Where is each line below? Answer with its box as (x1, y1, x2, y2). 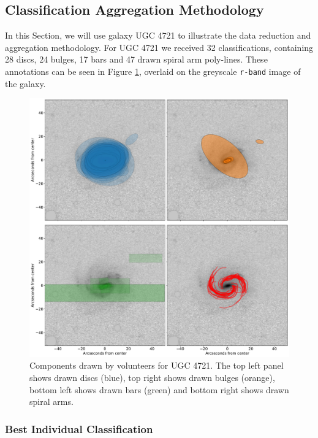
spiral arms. (29, 395, 74, 408)
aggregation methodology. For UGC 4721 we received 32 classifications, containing (5, 40, 314, 53)
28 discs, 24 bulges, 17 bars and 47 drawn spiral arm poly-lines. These (5, 53, 268, 66)
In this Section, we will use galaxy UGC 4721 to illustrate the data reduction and (5, 29, 311, 42)
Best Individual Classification (5, 421, 153, 436)
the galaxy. (5, 77, 46, 90)
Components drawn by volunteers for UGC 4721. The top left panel (29, 359, 284, 372)
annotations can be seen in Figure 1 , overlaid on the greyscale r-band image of (5, 64, 301, 77)
